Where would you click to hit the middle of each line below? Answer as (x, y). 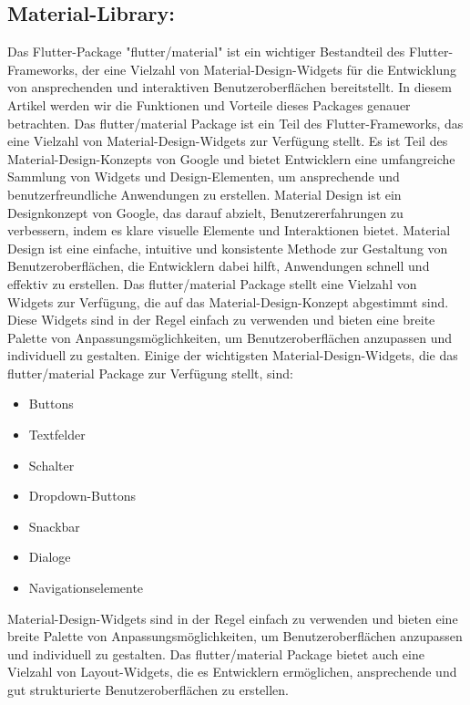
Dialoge (50, 557)
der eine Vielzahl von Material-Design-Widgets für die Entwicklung (269, 69)
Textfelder (57, 435)
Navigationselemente (86, 588)
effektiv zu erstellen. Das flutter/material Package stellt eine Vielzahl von (212, 283)
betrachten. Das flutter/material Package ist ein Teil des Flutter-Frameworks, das (235, 123)
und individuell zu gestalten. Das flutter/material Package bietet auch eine (216, 653)
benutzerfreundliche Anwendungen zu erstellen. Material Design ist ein (204, 194)
